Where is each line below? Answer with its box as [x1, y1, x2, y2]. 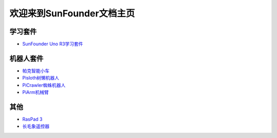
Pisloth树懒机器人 [22, 75, 60, 81]
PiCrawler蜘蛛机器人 [22, 82, 66, 88]
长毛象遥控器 [22, 123, 50, 129]
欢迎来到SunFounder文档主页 [9, 8, 135, 19]
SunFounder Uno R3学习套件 [22, 41, 83, 47]
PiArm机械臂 [22, 89, 49, 95]
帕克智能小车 [22, 67, 50, 74]
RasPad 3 [22, 116, 43, 123]
